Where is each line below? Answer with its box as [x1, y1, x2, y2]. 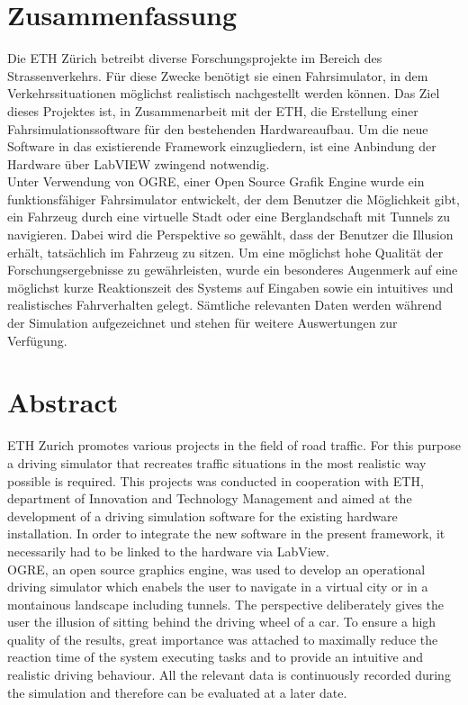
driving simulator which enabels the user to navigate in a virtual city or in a [7, 577, 428, 596]
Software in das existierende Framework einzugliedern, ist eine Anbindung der [7, 137, 436, 156]
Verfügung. [7, 330, 67, 349]
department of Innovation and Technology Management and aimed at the [7, 489, 412, 508]
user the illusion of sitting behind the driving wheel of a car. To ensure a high [7, 612, 436, 631]
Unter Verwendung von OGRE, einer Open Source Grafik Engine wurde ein [7, 172, 425, 191]
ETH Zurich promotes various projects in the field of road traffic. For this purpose [7, 436, 461, 455]
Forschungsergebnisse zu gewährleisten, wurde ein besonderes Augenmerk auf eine [7, 260, 458, 279]
